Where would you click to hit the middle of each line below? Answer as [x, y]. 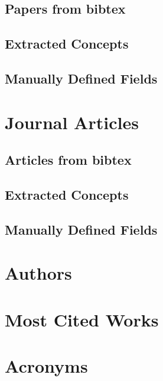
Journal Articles [72, 122]
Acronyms [46, 366]
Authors [38, 273]
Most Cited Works [82, 319]
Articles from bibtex [68, 160]
